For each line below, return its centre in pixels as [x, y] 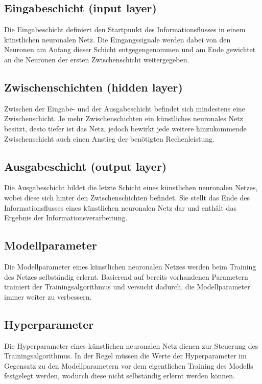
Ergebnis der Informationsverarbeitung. [66, 218]
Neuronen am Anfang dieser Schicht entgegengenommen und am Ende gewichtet [130, 49]
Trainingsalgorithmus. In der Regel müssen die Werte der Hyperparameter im [125, 356]
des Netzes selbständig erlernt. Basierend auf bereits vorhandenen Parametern [126, 276]
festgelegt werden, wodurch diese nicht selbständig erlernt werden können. [120, 376]
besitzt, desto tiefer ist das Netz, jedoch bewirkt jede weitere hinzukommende [125, 128]
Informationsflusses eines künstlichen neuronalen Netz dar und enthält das [120, 207]
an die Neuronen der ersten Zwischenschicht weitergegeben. [97, 59]
